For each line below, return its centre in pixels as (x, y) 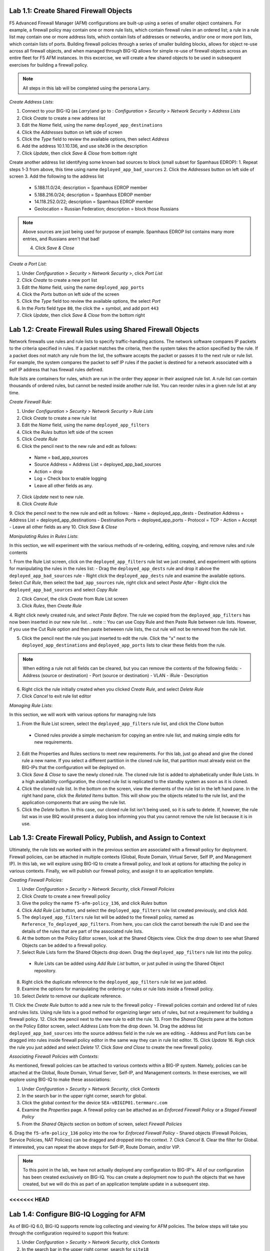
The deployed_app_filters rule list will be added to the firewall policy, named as (108, 917)
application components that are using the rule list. (74, 803)
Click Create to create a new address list (63, 118)
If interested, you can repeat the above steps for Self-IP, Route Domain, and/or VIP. (95, 1147)
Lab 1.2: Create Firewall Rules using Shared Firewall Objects (104, 330)
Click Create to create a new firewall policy (66, 896)
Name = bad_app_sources (61, 457)
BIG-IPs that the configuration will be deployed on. (74, 768)
